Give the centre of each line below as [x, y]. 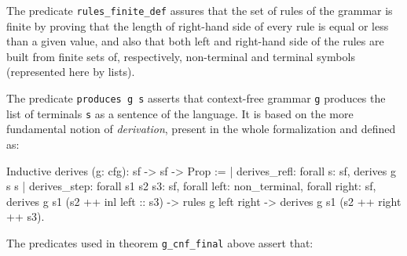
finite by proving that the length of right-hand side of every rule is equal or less [198, 25]
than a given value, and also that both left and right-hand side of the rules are [195, 41]
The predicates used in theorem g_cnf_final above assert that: [160, 242]
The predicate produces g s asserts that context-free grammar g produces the [196, 98]
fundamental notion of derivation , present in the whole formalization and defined [201, 129]
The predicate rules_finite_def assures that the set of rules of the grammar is [200, 10]
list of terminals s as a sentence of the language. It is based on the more [180, 113]
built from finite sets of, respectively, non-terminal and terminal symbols [181, 56]
